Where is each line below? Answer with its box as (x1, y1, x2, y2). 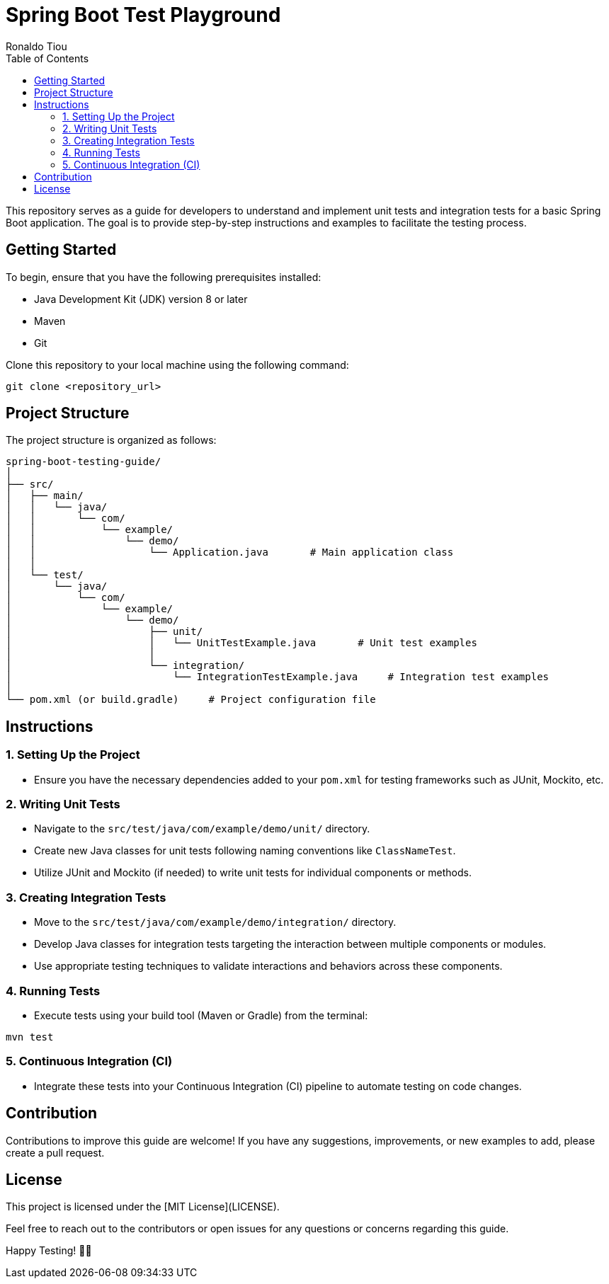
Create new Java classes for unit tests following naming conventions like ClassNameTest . (34, 844, 456, 857)
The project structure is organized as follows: (6, 434, 217, 447)
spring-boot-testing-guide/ (6, 456, 161, 468)
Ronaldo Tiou (6, 40, 67, 52)
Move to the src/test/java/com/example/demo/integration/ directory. (34, 916, 397, 929)
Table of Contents (6, 52, 89, 64)
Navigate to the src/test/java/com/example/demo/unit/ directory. (34, 822, 370, 835)
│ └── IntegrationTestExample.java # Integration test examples (6, 671, 550, 683)
